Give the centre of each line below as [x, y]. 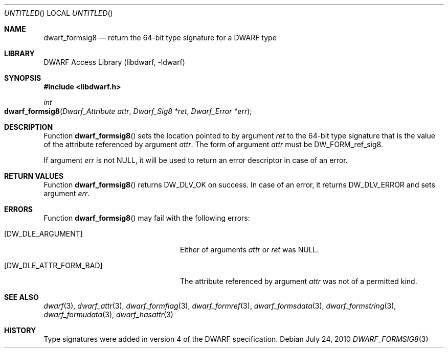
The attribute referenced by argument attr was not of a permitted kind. [299, 281]
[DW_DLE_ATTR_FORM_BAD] [53, 265]
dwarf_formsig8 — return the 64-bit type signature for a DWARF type [160, 38]
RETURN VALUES [34, 176]
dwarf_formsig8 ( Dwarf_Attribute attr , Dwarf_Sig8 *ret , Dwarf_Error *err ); [128, 111]
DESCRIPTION [29, 127]
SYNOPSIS [23, 78]
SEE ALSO [21, 297]
